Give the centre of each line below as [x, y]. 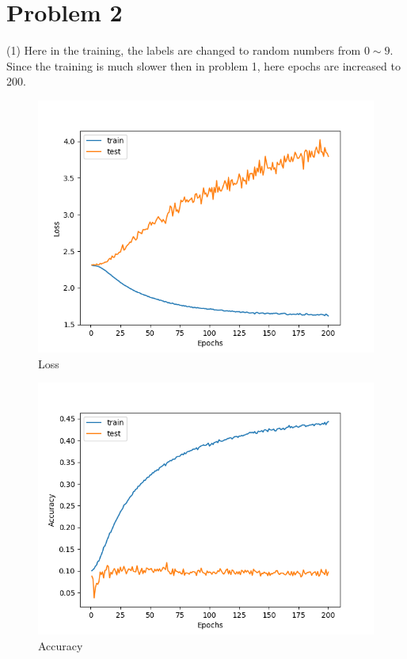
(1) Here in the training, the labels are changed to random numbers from [184, 50]
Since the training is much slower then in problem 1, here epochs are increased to [203, 65]
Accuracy [61, 645]
